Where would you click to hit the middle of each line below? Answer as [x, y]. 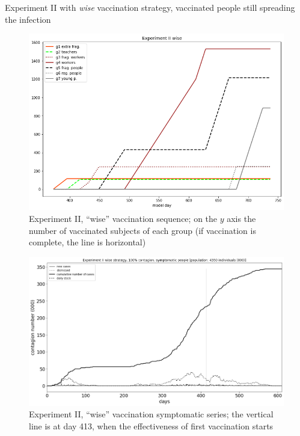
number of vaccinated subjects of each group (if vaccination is [142, 230]
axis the [241, 219]
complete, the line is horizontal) [87, 242]
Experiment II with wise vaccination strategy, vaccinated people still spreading [150, 7]
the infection [28, 19]
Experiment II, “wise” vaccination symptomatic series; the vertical [151, 414]
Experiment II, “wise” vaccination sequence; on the [123, 219]
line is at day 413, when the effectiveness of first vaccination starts [151, 425]
